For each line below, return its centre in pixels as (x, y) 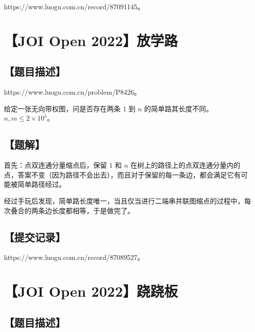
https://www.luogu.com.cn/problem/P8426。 (73, 92)
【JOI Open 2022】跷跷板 (91, 291)
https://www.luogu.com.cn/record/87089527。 (74, 257)
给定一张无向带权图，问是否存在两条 (62, 108)
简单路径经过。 (41, 184)
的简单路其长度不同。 (179, 108)
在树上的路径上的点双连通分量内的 (186, 165)
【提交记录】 (35, 237)
